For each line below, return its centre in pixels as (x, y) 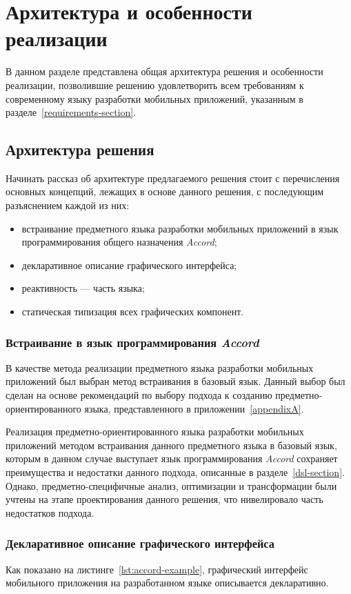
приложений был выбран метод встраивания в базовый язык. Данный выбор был (175, 381)
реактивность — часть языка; (83, 288)
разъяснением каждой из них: (68, 205)
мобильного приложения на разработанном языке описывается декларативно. (167, 583)
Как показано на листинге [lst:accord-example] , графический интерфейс (157, 569)
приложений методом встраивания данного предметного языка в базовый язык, (171, 445)
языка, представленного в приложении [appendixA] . (194, 408)
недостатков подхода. (50, 512)
